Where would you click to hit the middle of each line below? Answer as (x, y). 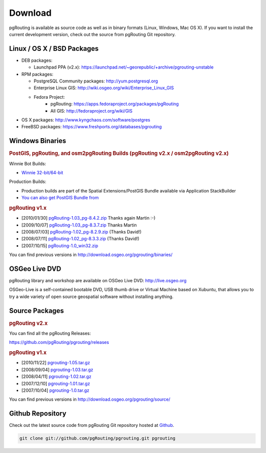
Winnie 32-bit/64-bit (42, 172)
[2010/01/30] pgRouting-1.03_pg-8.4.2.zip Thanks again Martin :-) (88, 218)
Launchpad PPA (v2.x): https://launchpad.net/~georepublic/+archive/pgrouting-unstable (124, 67)
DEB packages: (37, 60)
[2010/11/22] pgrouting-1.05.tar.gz (56, 363)
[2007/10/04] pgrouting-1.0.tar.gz (55, 390)
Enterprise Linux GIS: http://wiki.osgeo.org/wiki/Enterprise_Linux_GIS (104, 88)
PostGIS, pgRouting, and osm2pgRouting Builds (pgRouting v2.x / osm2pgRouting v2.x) (119, 153)
